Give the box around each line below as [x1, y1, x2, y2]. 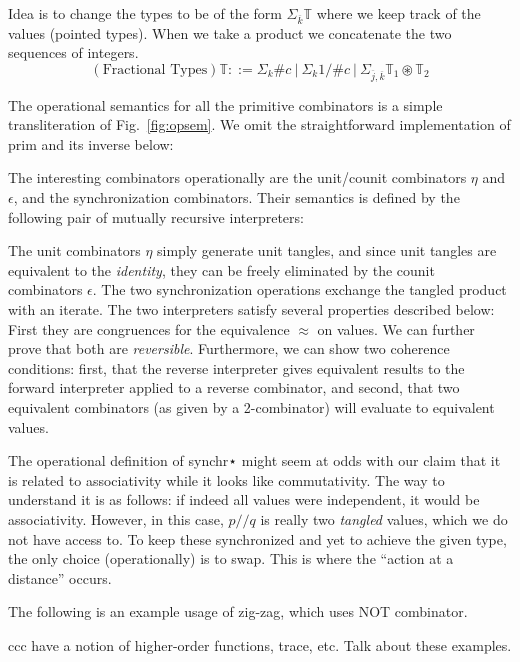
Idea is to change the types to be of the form [8, 3, 282, 23]
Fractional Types [102, 62, 208, 77]
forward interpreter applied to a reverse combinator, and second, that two [8, 377, 460, 398]
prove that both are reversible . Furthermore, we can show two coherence [8, 338, 450, 359]
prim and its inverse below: [8, 133, 174, 154]
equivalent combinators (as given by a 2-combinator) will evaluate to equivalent [8, 397, 495, 417]
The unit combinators [8, 240, 141, 261]
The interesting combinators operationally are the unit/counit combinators [8, 167, 467, 188]
